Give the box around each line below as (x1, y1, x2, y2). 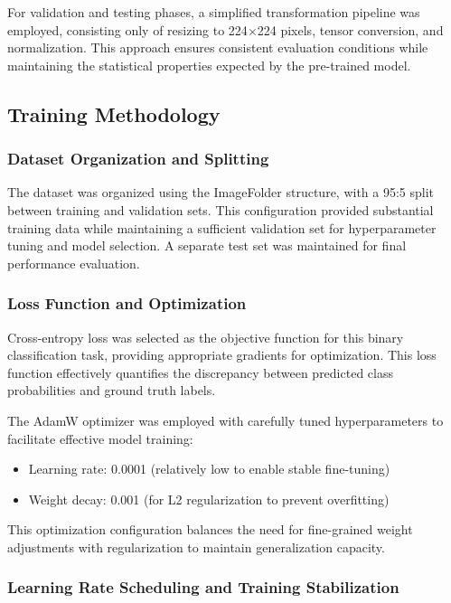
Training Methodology (7, 99, 221, 127)
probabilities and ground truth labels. (7, 381, 216, 400)
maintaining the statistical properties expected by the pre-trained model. (7, 55, 411, 74)
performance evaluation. (7, 253, 140, 272)
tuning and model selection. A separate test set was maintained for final (7, 236, 407, 255)
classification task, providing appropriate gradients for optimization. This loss (7, 345, 437, 364)
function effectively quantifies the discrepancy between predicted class (7, 363, 393, 382)
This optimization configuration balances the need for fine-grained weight (7, 520, 413, 539)
